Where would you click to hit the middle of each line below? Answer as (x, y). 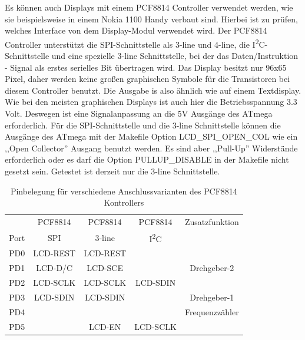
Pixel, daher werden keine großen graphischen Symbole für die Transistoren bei (147, 79)
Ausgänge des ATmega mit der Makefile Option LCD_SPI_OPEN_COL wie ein (151, 136)
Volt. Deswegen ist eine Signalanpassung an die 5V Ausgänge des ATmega (139, 113)
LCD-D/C (54, 268)
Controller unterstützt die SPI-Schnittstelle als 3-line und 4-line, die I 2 (132, 43)
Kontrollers (124, 202)
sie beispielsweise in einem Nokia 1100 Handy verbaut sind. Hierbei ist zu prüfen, (151, 19)
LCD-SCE (105, 268)
